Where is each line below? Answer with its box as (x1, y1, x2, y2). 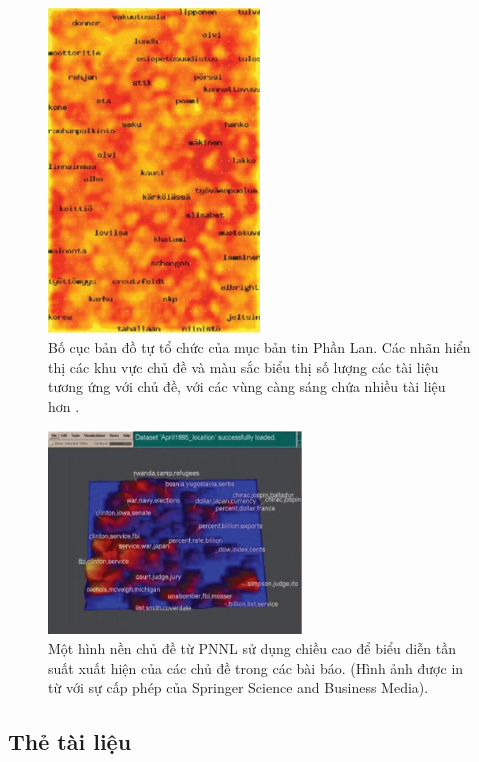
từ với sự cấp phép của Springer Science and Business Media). (48, 677, 429, 698)
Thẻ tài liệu (8, 726, 132, 757)
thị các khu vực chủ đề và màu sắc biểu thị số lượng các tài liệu (48, 356, 439, 377)
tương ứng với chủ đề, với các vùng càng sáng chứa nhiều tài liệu (48, 376, 446, 397)
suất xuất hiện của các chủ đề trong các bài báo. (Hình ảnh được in (48, 657, 464, 678)
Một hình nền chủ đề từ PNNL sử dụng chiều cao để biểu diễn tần (48, 637, 457, 658)
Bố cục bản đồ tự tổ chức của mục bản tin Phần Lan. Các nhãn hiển (48, 337, 471, 358)
